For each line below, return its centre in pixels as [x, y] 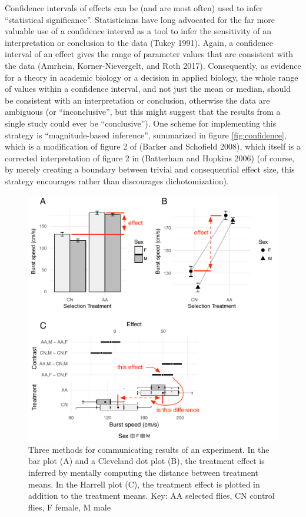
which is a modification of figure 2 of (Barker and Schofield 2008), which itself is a [153, 146]
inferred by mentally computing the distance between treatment [144, 473]
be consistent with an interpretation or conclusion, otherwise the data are [137, 100]
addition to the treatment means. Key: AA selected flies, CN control [152, 496]
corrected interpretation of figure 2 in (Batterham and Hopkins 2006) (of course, [150, 158]
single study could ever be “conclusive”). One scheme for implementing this [141, 123]
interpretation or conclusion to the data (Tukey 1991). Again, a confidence [139, 42]
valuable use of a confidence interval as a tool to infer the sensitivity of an [138, 31]
